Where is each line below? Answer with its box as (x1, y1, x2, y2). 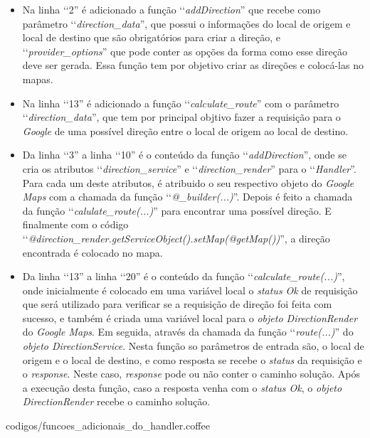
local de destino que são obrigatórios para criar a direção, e (22, 30, 280, 45)
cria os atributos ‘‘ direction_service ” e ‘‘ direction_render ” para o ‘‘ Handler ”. (22, 161, 356, 176)
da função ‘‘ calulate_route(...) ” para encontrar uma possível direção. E (22, 203, 332, 218)
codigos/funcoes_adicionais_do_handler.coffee (6, 418, 210, 433)
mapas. (22, 71, 53, 86)
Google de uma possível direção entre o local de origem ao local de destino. (22, 123, 349, 138)
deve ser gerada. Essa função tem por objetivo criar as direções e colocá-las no (22, 58, 364, 73)
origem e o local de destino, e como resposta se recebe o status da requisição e (22, 352, 362, 367)
